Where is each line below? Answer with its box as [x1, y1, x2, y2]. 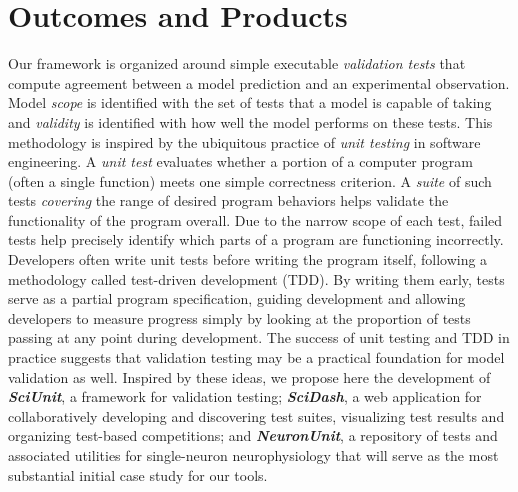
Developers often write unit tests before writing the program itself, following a [8, 249, 488, 270]
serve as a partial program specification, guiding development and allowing [8, 288, 466, 309]
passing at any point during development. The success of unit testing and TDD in [8, 327, 510, 348]
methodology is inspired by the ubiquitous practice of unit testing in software [8, 131, 481, 152]
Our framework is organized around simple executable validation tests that [8, 53, 466, 74]
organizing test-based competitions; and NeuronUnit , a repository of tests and [8, 425, 498, 446]
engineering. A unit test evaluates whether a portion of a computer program [8, 151, 473, 172]
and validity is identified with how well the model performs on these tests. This [8, 111, 493, 132]
